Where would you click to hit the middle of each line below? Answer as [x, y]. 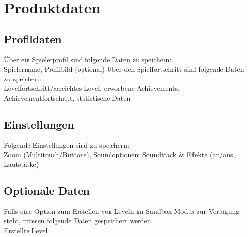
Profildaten [33, 39]
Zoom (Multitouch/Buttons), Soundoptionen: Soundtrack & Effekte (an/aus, [120, 154]
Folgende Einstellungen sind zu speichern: [67, 145]
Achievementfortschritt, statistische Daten [67, 97]
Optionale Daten [47, 190]
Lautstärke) [22, 164]
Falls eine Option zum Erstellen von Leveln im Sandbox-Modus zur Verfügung [122, 211]
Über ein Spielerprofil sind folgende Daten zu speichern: [88, 59]
